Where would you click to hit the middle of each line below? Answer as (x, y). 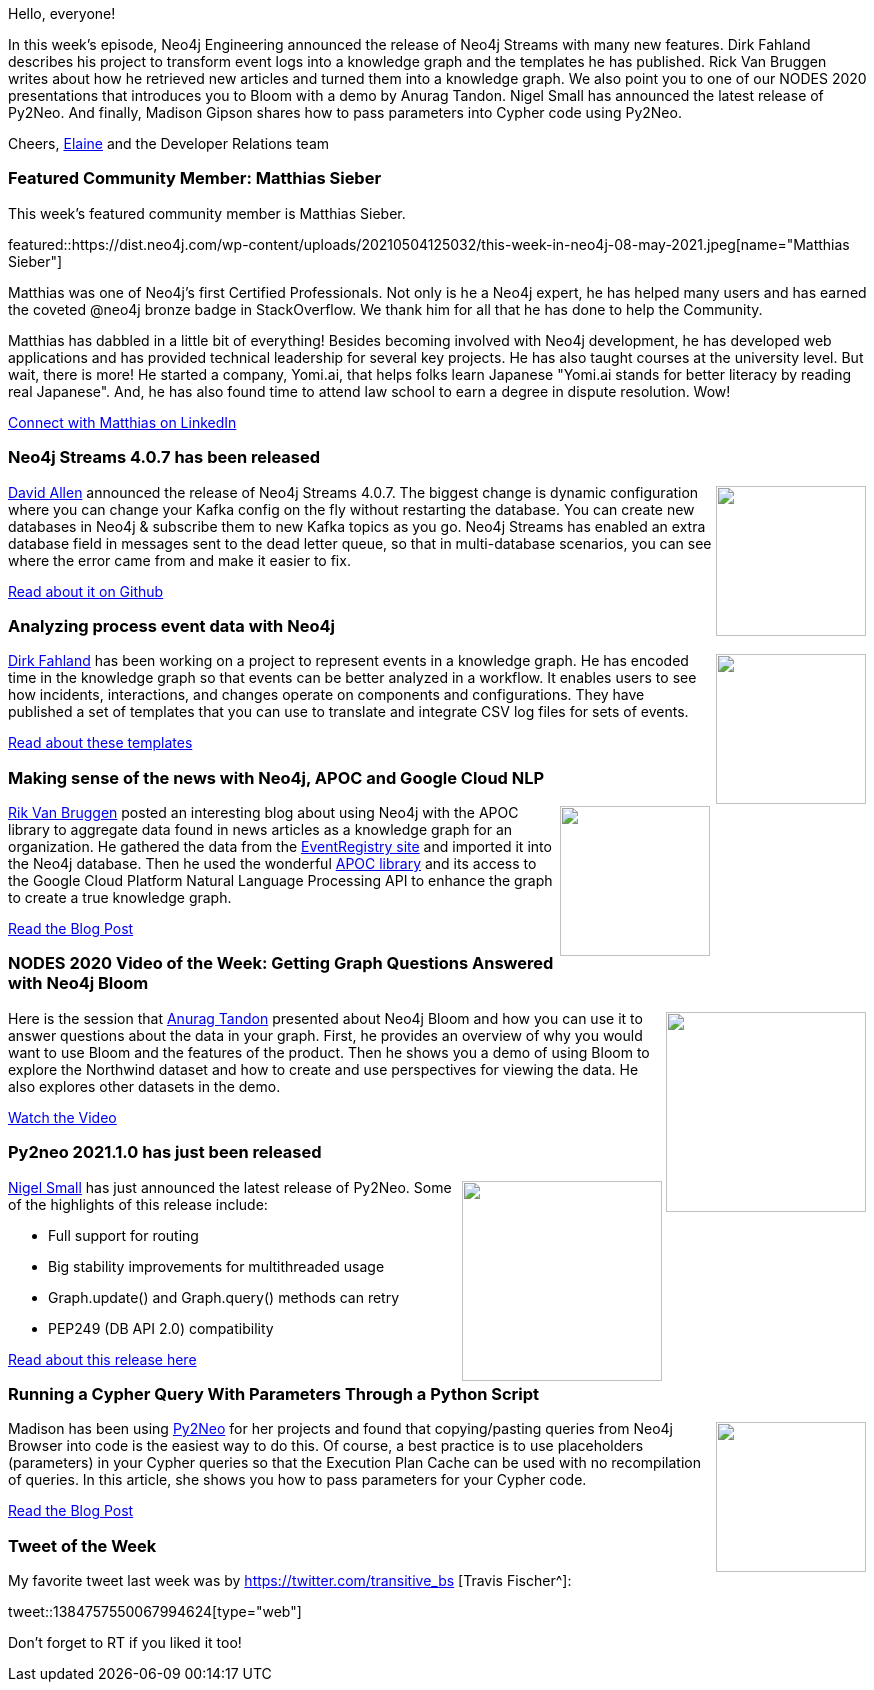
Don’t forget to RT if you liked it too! (125, 1642)
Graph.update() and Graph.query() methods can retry (224, 1297)
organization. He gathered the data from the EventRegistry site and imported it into (280, 846)
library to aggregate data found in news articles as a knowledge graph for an (260, 829)
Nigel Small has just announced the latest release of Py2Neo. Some (230, 1187)
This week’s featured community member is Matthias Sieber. (207, 213)
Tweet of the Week (82, 1545)
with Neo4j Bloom (78, 983)
